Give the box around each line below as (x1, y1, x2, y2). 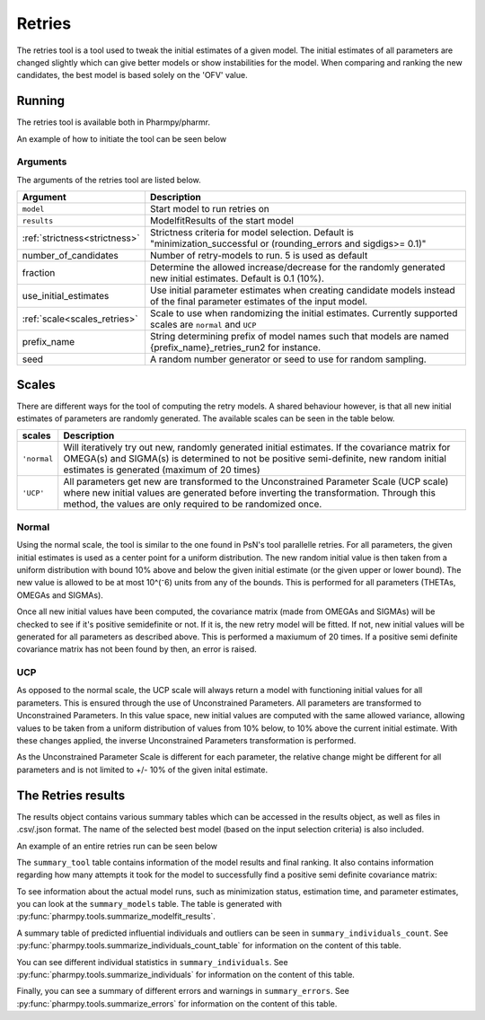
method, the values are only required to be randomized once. (63, 498, 322, 511)
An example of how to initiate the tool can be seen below (16, 133, 227, 144)
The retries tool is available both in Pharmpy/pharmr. (16, 117, 211, 127)
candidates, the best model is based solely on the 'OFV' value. (16, 70, 248, 81)
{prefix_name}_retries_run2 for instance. (149, 341, 322, 354)
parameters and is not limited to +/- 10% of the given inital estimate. (16, 764, 269, 775)
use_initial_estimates (22, 290, 110, 303)
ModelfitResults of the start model (149, 215, 294, 227)
